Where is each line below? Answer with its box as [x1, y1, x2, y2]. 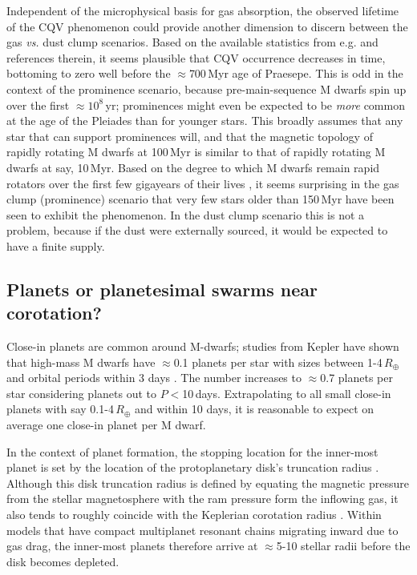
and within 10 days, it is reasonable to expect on [134, 400, 374, 417]
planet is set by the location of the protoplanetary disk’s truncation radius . [6, 459, 379, 476]
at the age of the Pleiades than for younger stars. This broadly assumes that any [6, 112, 403, 129]
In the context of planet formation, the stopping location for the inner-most [6, 443, 379, 460]
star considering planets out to [6, 384, 156, 401]
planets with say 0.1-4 [6, 400, 114, 417]
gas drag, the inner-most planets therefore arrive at [6, 537, 258, 554]
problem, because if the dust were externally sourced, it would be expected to [6, 222, 388, 239]
